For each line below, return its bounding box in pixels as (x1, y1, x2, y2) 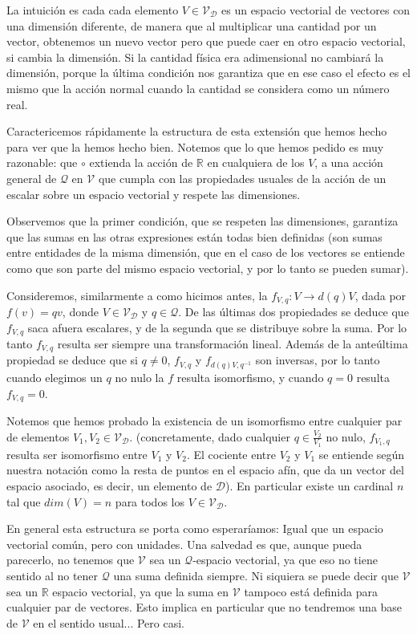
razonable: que (6, 154, 78, 171)
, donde (62, 303, 99, 319)
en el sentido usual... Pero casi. (33, 614, 184, 631)
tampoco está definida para (244, 583, 378, 599)
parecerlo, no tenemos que (6, 551, 135, 568)
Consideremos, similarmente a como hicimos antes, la (6, 287, 268, 303)
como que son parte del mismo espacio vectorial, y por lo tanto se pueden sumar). (6, 259, 409, 276)
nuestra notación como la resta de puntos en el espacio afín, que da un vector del (6, 461, 404, 478)
